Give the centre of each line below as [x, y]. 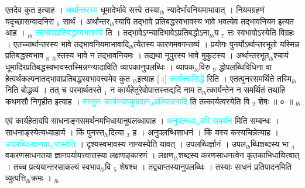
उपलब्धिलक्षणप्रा [28, 143]
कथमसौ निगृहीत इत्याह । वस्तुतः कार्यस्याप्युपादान [78, 101]
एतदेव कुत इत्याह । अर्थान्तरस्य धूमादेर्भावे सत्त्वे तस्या [83, 9]
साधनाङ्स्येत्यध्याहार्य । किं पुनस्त [55, 132]
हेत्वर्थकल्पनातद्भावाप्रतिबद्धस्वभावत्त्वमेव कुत [68, 78]
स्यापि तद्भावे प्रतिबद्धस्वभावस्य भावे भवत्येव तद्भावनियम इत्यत [204, 21]
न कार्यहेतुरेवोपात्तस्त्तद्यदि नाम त [156, 90]
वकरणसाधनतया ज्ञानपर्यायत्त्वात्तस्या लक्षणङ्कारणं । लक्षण [90, 155]
